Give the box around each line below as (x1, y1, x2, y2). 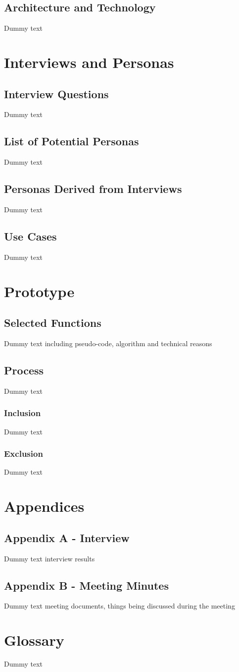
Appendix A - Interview (4, 530, 130, 545)
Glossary (4, 630, 64, 650)
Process (4, 362, 44, 377)
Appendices (4, 496, 85, 516)
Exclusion (4, 447, 43, 460)
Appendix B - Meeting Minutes (4, 577, 169, 593)
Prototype (4, 281, 75, 301)
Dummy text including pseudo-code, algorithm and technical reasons (4, 338, 212, 348)
